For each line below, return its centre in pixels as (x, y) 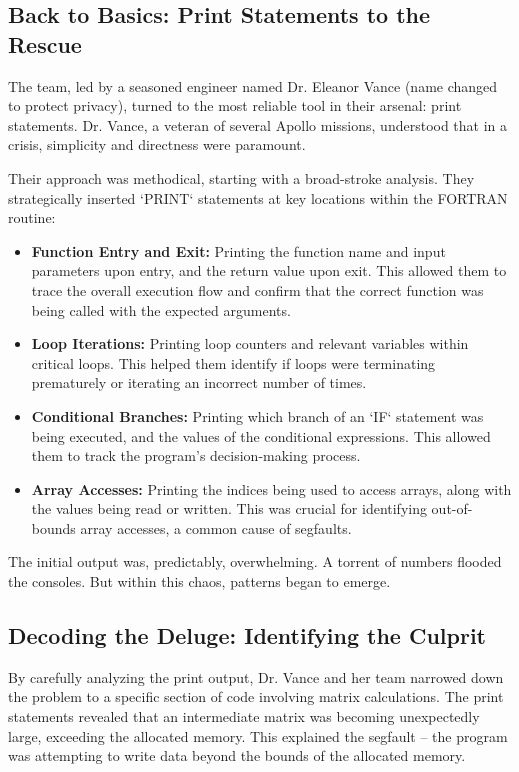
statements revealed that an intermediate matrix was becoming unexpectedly (244, 716)
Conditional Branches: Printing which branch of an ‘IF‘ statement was (257, 415)
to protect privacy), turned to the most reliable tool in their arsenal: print (235, 105)
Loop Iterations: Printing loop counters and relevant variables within (250, 343)
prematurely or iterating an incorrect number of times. (199, 382)
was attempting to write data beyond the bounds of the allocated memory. (237, 755)
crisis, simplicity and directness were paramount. (157, 144)
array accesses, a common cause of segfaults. (216, 527)
